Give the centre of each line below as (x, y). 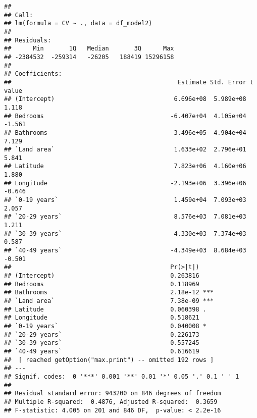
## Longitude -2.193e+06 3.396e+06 (125, 183)
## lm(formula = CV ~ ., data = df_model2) (78, 23)
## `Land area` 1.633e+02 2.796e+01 (125, 150)
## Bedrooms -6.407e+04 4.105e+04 (125, 116)
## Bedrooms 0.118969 (102, 284)
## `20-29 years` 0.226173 (102, 334)
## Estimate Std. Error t (129, 82)
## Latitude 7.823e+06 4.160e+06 (125, 166)
